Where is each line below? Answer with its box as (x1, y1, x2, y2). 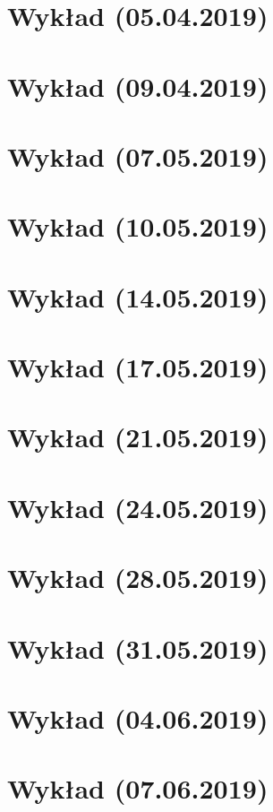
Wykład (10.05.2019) (7, 208, 269, 245)
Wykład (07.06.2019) (7, 770, 269, 807)
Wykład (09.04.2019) (7, 67, 269, 104)
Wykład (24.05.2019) (7, 488, 269, 525)
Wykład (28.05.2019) (7, 559, 269, 596)
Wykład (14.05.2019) (7, 278, 269, 315)
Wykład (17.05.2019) (7, 349, 269, 385)
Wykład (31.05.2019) (7, 629, 269, 666)
